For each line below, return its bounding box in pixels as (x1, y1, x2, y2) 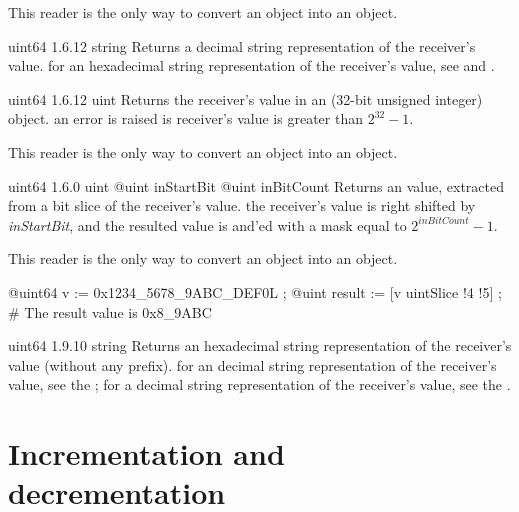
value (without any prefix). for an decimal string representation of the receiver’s (8, 354, 497, 375)
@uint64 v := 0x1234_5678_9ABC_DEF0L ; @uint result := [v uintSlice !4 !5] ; (8, 281, 502, 302)
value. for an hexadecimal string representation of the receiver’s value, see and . (8, 55, 495, 76)
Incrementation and (8, 433, 285, 474)
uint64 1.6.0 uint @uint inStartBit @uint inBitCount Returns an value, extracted (8, 175, 504, 196)
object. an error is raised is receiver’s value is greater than (8, 108, 363, 129)
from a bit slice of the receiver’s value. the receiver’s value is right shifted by (8, 195, 476, 216)
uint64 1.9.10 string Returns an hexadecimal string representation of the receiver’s (8, 335, 512, 356)
